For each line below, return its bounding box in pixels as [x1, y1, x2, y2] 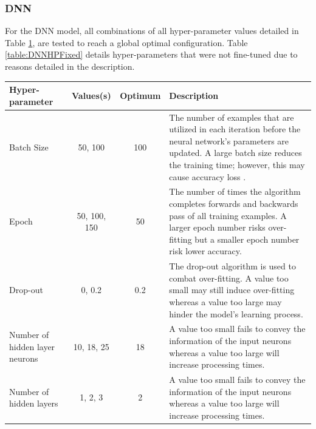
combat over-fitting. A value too [169, 271, 289, 284]
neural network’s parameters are [169, 134, 289, 147]
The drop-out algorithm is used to [169, 260, 296, 272]
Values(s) [71, 89, 111, 101]
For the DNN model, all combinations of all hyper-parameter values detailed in [5, 24, 299, 37]
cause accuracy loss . [169, 170, 246, 183]
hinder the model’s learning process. [169, 307, 303, 320]
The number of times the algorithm [169, 185, 301, 198]
